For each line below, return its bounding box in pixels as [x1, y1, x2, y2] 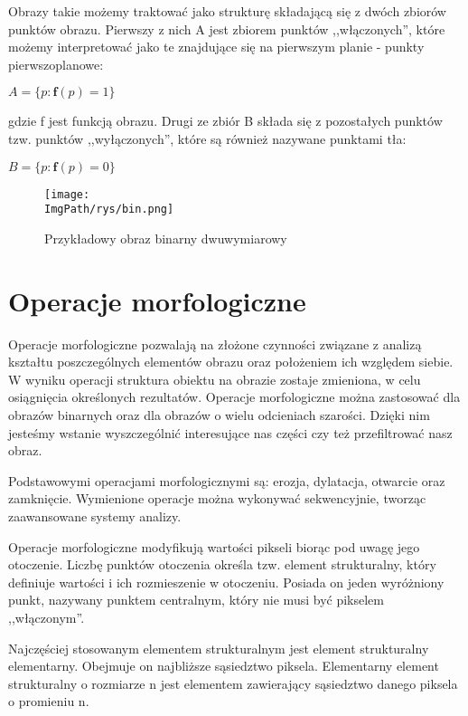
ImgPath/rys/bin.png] [44, 203, 174, 216]
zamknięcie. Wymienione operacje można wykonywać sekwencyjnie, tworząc [8, 489, 426, 508]
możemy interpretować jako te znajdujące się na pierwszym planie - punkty [8, 37, 425, 56]
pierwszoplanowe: [8, 54, 104, 73]
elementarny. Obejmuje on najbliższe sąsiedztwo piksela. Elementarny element [8, 656, 439, 675]
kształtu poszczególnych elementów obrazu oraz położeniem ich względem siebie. [8, 352, 454, 371]
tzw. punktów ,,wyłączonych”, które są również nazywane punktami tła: [8, 129, 407, 148]
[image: [44, 187, 90, 201]
